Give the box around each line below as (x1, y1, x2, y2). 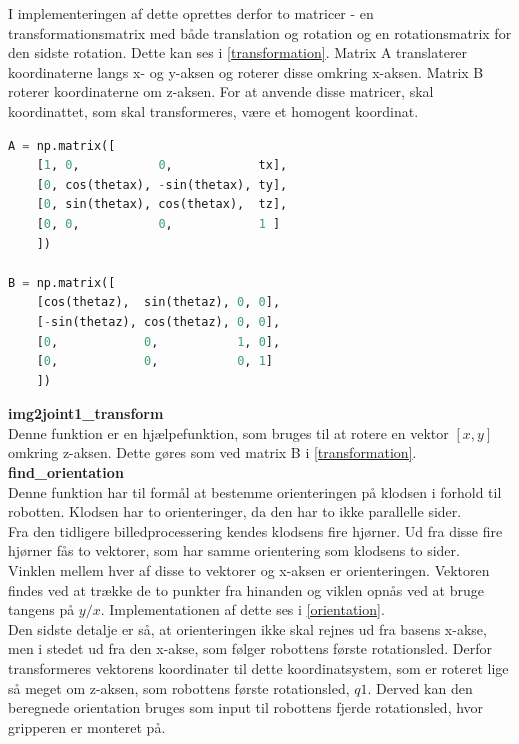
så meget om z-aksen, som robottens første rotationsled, (8, 677, 350, 698)
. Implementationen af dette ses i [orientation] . (100, 599, 385, 620)
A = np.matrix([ (8, 138, 116, 153)
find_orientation (8, 462, 124, 483)
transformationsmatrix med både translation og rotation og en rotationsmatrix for (8, 22, 512, 43)
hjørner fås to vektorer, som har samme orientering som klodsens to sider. (8, 540, 460, 561)
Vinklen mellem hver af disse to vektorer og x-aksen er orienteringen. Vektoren (8, 560, 490, 581)
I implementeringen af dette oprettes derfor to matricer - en (8, 3, 374, 23)
